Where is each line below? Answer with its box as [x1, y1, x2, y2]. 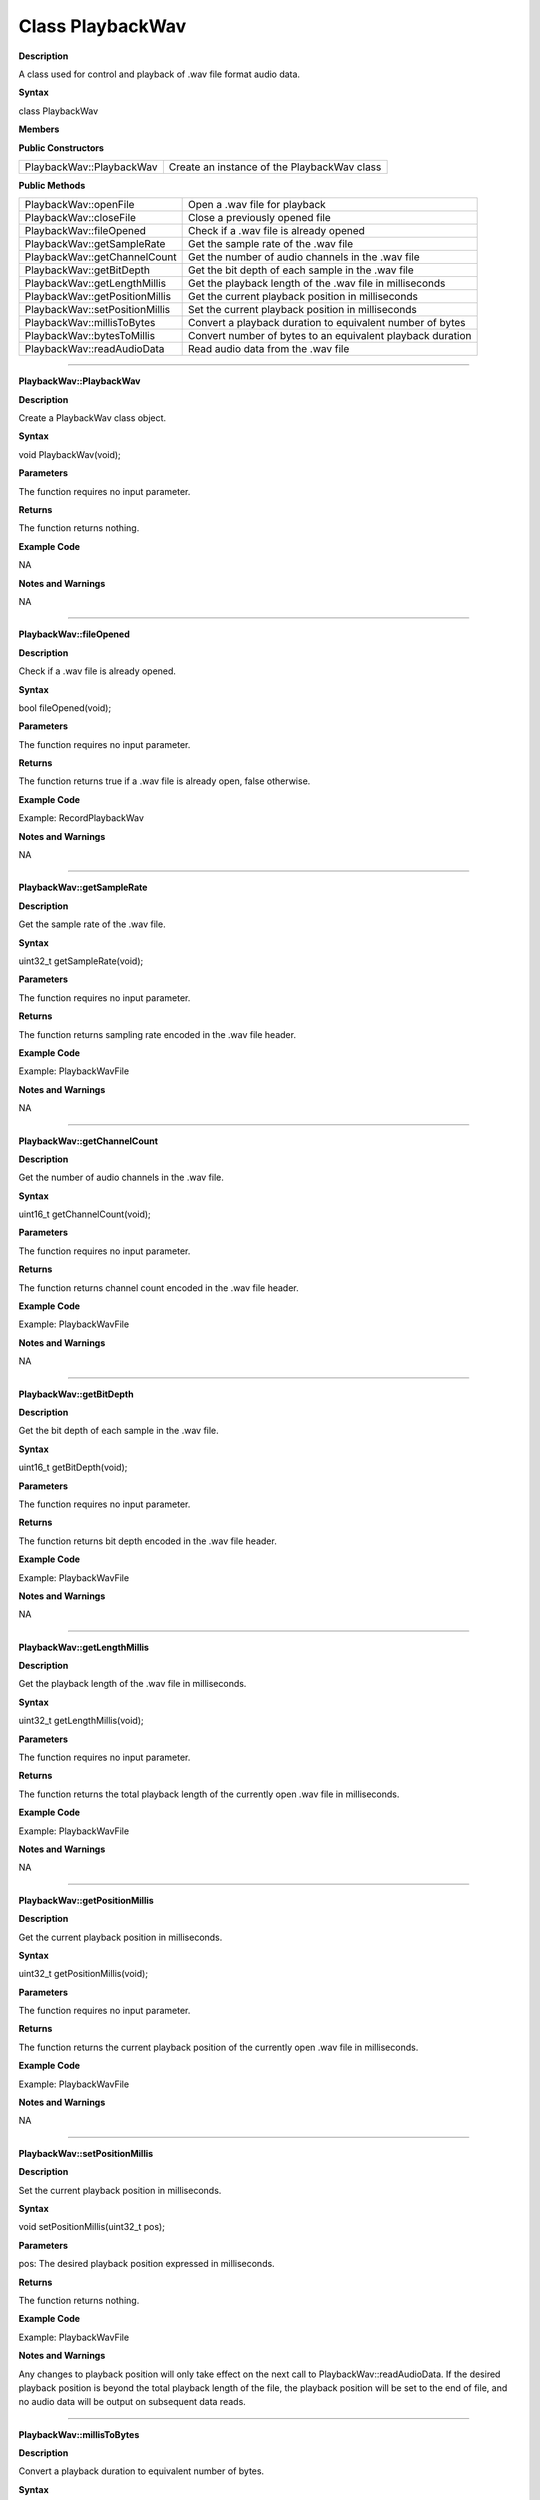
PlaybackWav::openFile [24, 198, 135, 212]
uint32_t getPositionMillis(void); [18, 1968, 149, 1980]
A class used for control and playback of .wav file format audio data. [18, 68, 300, 80]
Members [18, 123, 60, 135]
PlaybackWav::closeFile [24, 211, 137, 225]
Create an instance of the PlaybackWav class [168, 160, 382, 174]
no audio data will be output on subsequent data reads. [18, 2396, 247, 2408]
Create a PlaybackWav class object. [18, 412, 167, 424]
